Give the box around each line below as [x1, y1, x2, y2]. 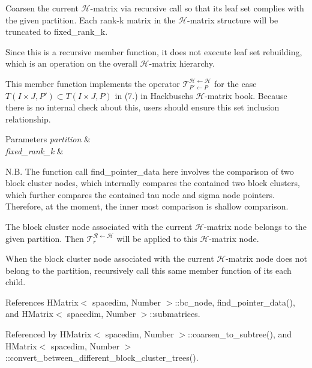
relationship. [5, 112, 51, 125]
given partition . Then [5, 232, 84, 244]
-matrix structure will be [187, 13, 278, 26]
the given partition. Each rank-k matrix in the [5, 13, 176, 26]
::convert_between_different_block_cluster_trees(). [5, 351, 199, 364]
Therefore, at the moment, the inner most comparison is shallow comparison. [5, 200, 289, 213]
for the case [214, 77, 257, 89]
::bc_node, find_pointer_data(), [175, 295, 295, 308]
